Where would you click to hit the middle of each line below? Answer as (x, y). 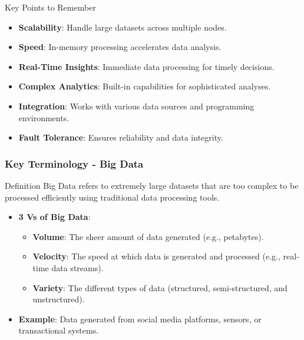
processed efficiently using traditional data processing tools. (112, 197)
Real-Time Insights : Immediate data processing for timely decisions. (146, 66)
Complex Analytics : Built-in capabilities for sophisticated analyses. (145, 86)
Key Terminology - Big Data (74, 163)
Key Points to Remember (50, 7)
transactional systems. (59, 330)
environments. (44, 117)
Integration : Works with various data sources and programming (136, 106)
